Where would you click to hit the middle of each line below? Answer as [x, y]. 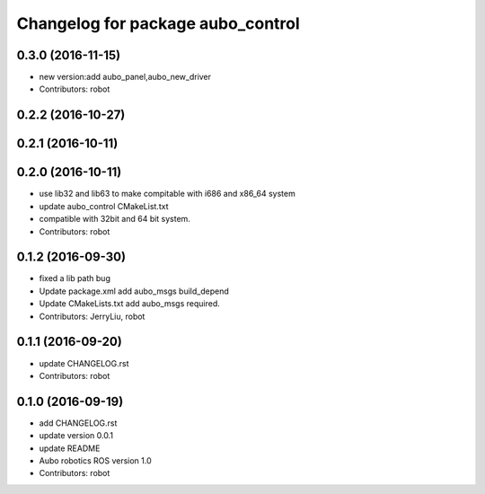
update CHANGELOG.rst [84, 363]
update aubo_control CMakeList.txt [104, 206]
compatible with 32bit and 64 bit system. [115, 219]
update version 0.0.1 [76, 436]
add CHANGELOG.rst [78, 423]
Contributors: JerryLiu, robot [92, 316]
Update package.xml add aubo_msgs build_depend [134, 291]
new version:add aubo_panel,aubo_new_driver [125, 77]
